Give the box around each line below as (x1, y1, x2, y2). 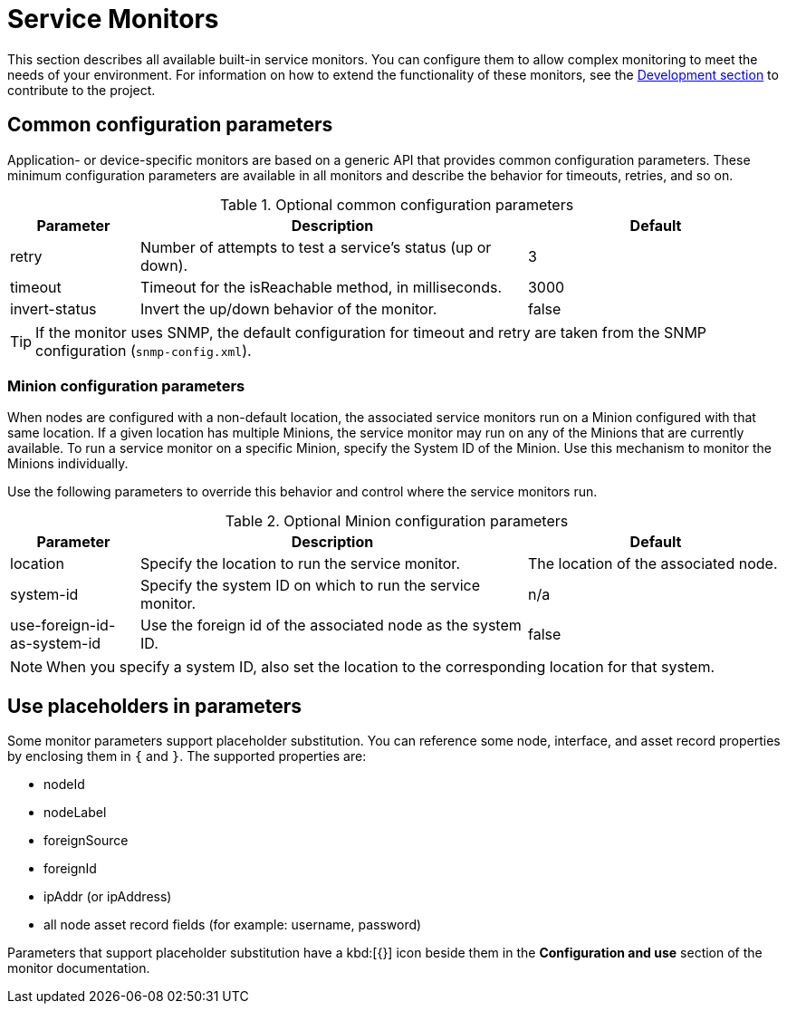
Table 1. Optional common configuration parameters (219, 195, 574, 214)
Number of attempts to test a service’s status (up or (139, 237, 492, 256)
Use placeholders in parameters (7, 694, 302, 717)
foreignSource (43, 833, 129, 849)
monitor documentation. (7, 960, 150, 977)
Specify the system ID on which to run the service (139, 576, 481, 595)
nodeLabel (43, 804, 107, 821)
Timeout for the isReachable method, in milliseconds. (139, 277, 503, 296)
